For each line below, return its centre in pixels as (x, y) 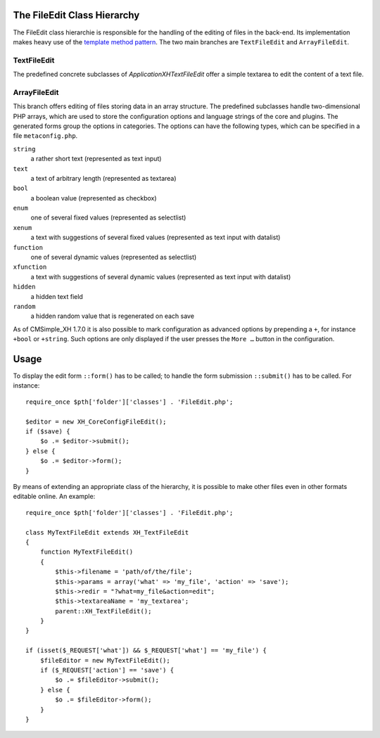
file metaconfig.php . (45, 136)
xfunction (30, 267)
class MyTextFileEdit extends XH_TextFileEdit (107, 532)
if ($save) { (48, 432)
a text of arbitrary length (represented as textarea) (103, 178)
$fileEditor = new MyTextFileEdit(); (105, 660)
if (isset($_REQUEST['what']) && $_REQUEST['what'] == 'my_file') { (146, 650)
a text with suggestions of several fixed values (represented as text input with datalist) (156, 237)
